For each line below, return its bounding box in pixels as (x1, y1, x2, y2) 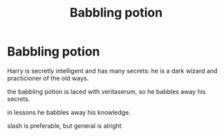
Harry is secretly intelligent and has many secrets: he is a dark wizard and (7, 66, 218, 75)
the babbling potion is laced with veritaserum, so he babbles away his (7, 87, 206, 95)
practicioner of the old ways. (7, 74, 89, 82)
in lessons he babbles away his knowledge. (7, 108, 131, 116)
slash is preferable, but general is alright (7, 121, 122, 129)
